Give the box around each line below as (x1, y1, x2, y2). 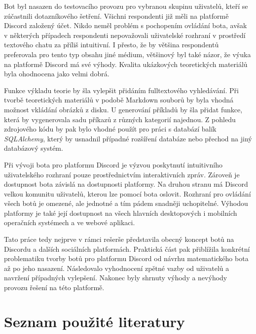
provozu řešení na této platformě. (4, 282, 105, 293)
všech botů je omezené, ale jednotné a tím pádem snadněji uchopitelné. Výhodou (4, 198, 248, 208)
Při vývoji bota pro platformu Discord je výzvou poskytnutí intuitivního (4, 159, 222, 169)
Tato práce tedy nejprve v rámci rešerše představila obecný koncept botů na (4, 234, 234, 244)
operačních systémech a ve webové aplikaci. (4, 217, 135, 228)
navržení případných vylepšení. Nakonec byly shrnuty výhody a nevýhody (4, 272, 227, 283)
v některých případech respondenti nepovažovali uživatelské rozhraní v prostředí (4, 30, 246, 40)
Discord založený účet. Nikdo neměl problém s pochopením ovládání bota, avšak (4, 20, 247, 31)
